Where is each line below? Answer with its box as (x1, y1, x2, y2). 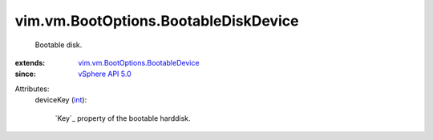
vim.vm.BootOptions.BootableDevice (78, 58, 200, 67)
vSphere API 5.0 (78, 69, 132, 79)
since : (14, 69, 36, 79)
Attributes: (14, 84, 50, 94)
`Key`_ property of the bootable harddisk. (55, 113, 192, 123)
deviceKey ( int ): (34, 95, 87, 105)
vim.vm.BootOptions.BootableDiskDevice (14, 12, 299, 30)
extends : (14, 58, 46, 67)
